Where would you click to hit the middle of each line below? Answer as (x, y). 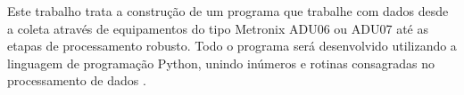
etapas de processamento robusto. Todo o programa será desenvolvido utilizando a (232, 46)
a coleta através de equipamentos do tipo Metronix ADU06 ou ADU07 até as (218, 28)
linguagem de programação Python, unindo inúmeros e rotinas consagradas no (221, 63)
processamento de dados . (77, 80)
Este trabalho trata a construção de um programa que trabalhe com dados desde (228, 11)
